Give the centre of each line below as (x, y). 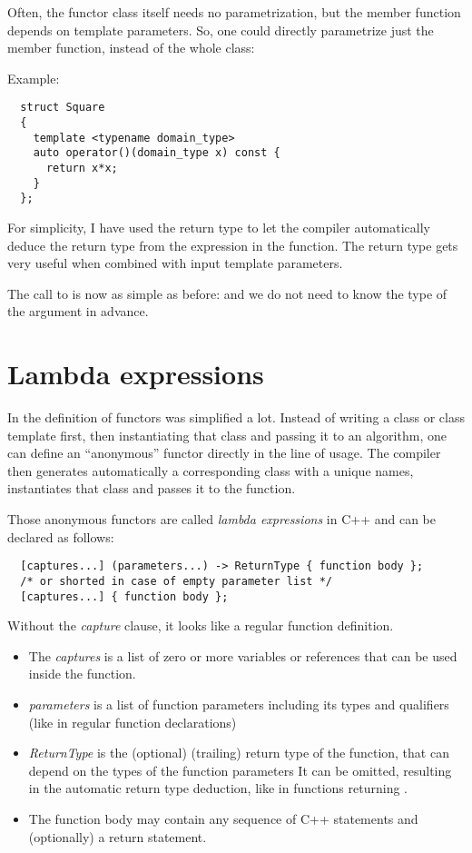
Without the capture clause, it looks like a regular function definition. (201, 625)
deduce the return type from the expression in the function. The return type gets (233, 245)
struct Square (63, 108)
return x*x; (82, 168)
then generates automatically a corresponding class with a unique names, (211, 470)
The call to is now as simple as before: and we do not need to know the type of (227, 293)
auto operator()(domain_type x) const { (157, 153)
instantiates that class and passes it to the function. (152, 488)
